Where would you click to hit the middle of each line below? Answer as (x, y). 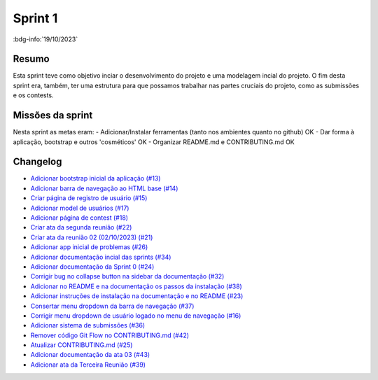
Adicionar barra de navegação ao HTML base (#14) (104, 188)
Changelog (37, 162)
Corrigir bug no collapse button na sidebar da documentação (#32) (127, 276)
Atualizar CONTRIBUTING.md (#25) (82, 345)
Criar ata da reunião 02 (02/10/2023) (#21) (92, 237)
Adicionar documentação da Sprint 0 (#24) (92, 267)
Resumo (31, 59)
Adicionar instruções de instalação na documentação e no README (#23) (137, 296)
